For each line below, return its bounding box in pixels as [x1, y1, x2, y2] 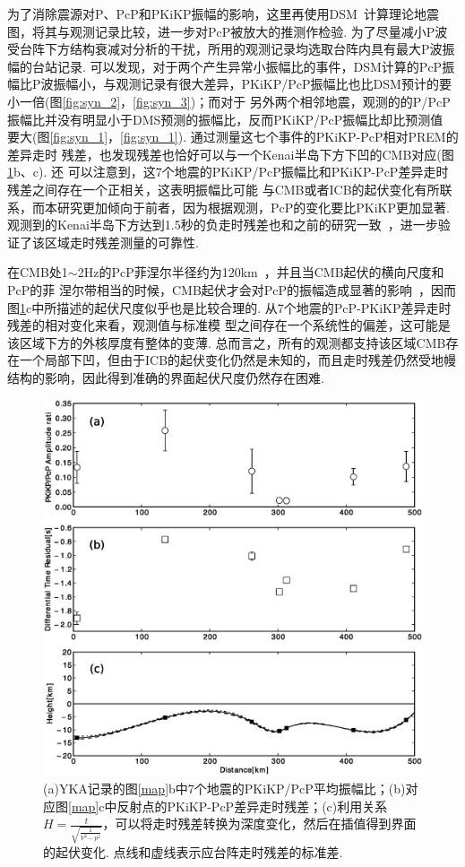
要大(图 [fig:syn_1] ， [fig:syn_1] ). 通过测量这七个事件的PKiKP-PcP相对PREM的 [7, 127, 459, 146]
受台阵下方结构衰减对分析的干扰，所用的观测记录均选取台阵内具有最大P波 [7, 39, 443, 58]
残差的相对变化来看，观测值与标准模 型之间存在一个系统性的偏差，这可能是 [7, 316, 451, 334]
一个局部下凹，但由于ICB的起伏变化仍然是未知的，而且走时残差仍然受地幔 [19, 351, 457, 369]
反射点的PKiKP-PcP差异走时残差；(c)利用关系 [116, 796, 388, 815]
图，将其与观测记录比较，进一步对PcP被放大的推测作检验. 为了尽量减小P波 [7, 22, 448, 40]
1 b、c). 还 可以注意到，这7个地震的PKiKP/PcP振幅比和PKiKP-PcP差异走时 [7, 162, 449, 181]
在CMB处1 [7, 263, 68, 282]
